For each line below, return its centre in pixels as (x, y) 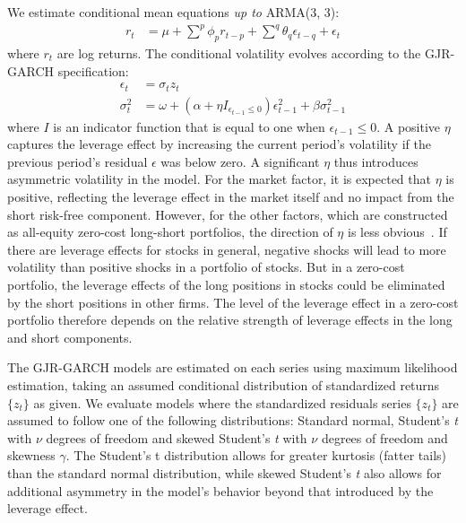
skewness (31, 455)
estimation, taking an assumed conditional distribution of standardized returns (224, 384)
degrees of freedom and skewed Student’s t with (177, 437)
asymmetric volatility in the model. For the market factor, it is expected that (219, 179)
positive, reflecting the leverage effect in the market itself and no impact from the (231, 196)
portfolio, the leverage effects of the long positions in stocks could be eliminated (226, 284)
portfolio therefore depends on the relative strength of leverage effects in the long (230, 320)
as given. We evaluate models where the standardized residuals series (222, 402)
